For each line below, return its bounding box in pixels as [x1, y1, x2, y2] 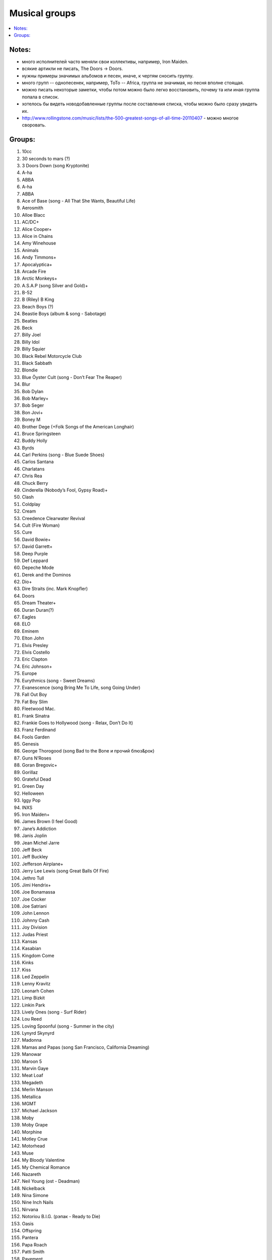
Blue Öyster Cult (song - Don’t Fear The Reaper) [22, 374, 122, 380]
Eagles [22, 614, 36, 620]
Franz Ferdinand [22, 727, 56, 733]
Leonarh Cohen [22, 988, 54, 994]
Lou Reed [22, 1016, 42, 1022]
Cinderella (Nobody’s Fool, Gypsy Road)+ [22, 487, 108, 493]
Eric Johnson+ [22, 663, 52, 669]
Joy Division [22, 924, 48, 930]
